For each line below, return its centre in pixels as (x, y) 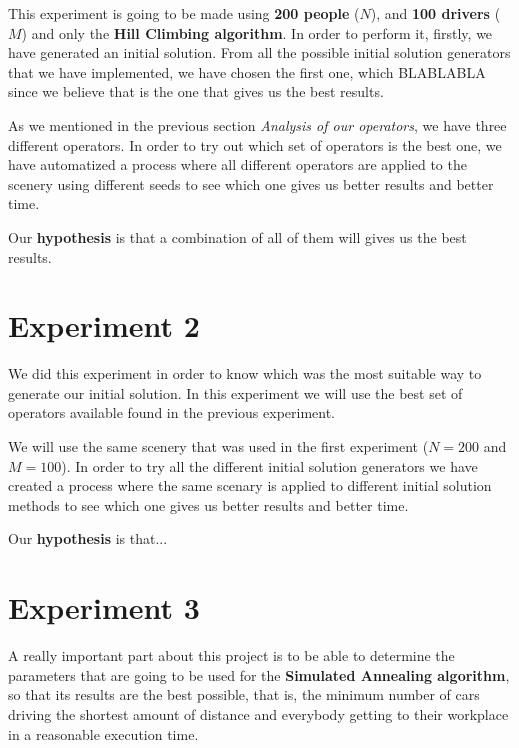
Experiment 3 (104, 607)
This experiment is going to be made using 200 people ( (184, 13)
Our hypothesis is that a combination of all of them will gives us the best (237, 236)
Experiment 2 (104, 325)
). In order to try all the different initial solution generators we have (269, 465)
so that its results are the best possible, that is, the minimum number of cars (244, 694)
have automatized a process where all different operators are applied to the (237, 164)
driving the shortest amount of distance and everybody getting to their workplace (258, 713)
